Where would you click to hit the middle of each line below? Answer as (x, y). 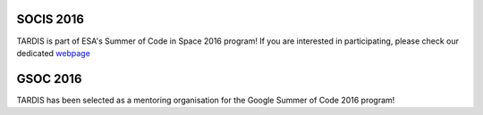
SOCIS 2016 (51, 19)
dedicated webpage (54, 53)
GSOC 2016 (49, 79)
